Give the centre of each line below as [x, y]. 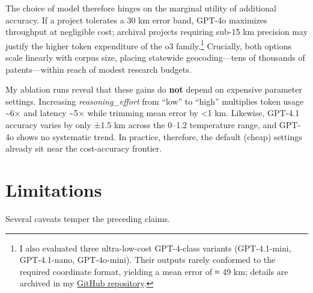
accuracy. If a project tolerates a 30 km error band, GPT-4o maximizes [136, 20]
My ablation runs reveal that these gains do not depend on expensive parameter [154, 89]
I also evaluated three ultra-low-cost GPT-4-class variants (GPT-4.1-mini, [155, 248]
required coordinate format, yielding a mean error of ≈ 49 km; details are [154, 271]
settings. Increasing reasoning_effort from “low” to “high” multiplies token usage [155, 101]
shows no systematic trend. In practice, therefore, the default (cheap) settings [159, 136]
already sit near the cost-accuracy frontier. [84, 148]
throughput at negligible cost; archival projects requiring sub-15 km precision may [157, 32]
